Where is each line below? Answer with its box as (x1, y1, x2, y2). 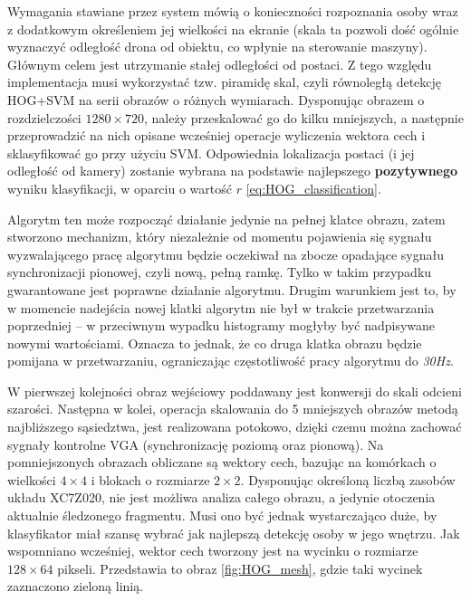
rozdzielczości (7, 108, 82, 127)
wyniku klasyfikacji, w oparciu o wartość (7, 178, 232, 197)
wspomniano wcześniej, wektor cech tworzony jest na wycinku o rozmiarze (7, 541, 418, 560)
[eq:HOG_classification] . (245, 178, 381, 197)
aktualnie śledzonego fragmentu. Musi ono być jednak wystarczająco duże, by (7, 506, 437, 525)
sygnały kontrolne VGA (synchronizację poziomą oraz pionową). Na (7, 434, 384, 453)
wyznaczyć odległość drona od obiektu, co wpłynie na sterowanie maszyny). (7, 37, 428, 56)
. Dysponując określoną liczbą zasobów (240, 470, 456, 489)
